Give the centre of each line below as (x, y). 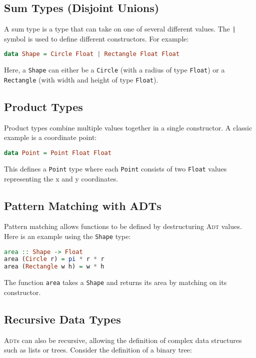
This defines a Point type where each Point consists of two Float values (115, 168)
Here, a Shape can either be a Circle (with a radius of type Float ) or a (114, 70)
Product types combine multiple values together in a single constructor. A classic (128, 127)
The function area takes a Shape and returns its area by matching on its (115, 282)
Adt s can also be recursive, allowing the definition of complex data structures (123, 340)
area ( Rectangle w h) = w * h (54, 267)
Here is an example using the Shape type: (67, 236)
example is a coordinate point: (50, 137)
